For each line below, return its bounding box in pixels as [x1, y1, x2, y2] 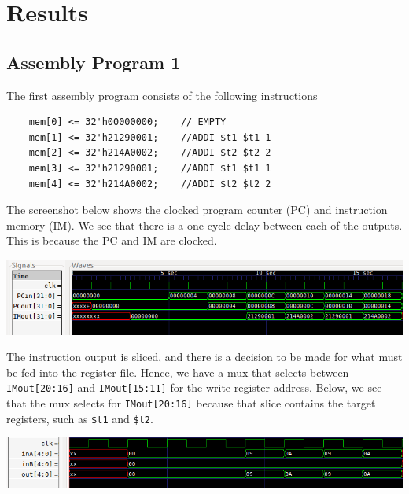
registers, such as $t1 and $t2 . [6, 410, 153, 426]
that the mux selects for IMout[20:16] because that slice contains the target [6, 394, 376, 411]
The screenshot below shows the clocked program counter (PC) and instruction [6, 201, 388, 218]
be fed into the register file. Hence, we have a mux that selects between [6, 363, 349, 380]
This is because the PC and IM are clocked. [6, 232, 217, 249]
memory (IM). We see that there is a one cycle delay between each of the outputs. [6, 216, 403, 233]
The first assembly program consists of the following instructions [6, 87, 318, 103]
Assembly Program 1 [6, 50, 181, 74]
